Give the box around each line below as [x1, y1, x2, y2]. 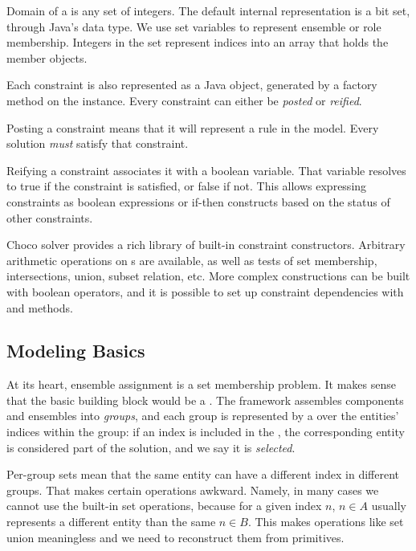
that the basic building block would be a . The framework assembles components [6, 391, 404, 408]
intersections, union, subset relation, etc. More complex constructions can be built [6, 267, 410, 284]
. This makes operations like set [247, 513, 404, 530]
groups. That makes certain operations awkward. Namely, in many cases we [6, 481, 379, 498]
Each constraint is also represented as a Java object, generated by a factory [6, 76, 377, 93]
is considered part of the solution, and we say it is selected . [6, 439, 296, 455]
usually [371, 497, 406, 514]
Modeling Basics [6, 338, 145, 363]
